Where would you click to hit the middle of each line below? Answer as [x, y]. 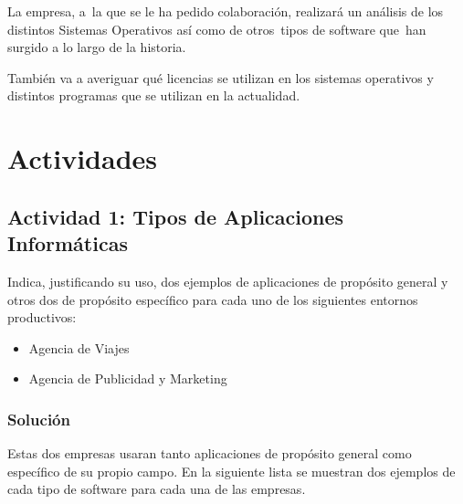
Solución [39, 419]
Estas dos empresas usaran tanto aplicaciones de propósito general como [210, 453]
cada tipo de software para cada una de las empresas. [157, 489]
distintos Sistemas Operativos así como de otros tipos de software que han [217, 29]
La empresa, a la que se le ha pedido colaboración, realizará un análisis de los [226, 11]
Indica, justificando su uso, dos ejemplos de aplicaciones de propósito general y [228, 281]
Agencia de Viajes [79, 347]
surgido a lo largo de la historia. [97, 47]
